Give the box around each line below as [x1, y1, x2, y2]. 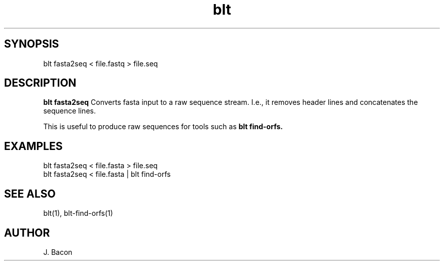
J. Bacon [43, 247, 72, 256]
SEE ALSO [4, 187, 56, 200]
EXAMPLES [4, 139, 63, 153]
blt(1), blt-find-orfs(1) [43, 209, 113, 218]
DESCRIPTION [4, 77, 77, 90]
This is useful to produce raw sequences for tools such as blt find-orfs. [43, 122, 283, 131]
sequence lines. [43, 106, 96, 116]
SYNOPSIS [4, 37, 59, 51]
